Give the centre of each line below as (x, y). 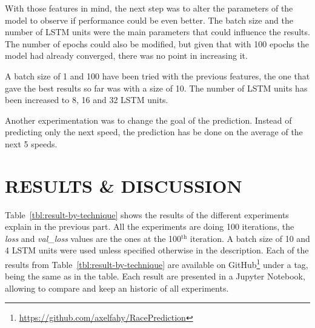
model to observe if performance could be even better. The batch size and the (149, 20)
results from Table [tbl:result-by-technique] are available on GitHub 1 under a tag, (157, 263)
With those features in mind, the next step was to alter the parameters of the (149, 8)
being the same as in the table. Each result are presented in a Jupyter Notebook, (155, 276)
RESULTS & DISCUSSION (124, 185)
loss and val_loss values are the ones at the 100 (93, 238)
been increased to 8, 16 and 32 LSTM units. (87, 100)
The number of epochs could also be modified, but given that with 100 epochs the (157, 43)
